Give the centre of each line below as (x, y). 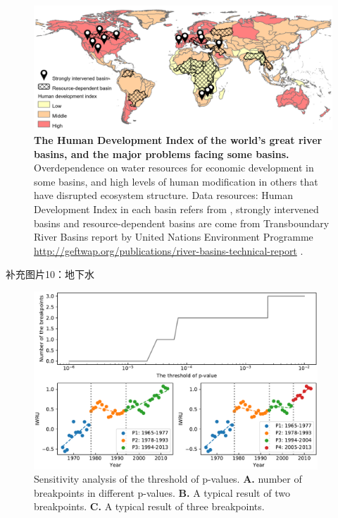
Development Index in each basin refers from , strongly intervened (176, 209)
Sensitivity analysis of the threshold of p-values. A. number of (168, 479)
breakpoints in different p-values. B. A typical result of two (162, 492)
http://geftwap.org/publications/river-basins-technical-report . (169, 250)
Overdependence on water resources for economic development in (174, 168)
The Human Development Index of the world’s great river (178, 139)
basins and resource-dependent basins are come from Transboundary (182, 223)
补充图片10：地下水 (50, 274)
